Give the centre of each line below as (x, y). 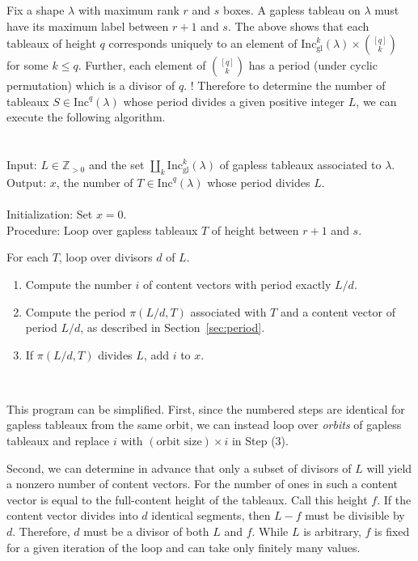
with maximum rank (129, 10)
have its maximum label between (88, 25)
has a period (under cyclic (313, 65)
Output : (27, 182)
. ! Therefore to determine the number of (285, 85)
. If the (394, 499)
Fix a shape (36, 10)
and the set (116, 165)
